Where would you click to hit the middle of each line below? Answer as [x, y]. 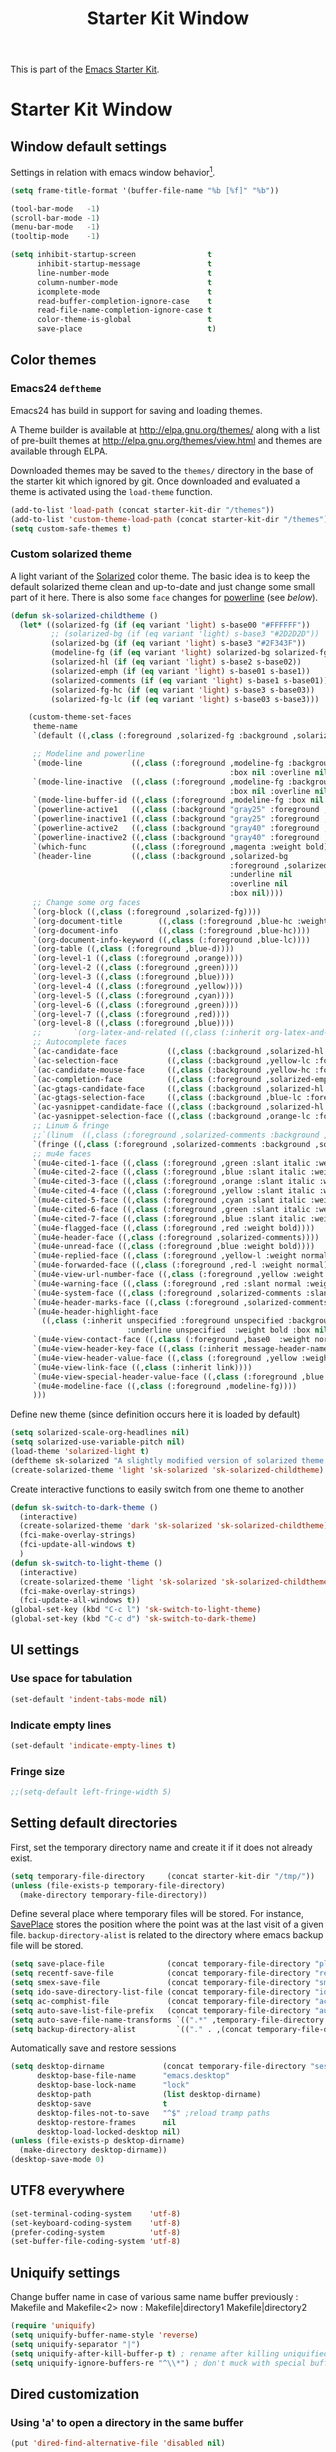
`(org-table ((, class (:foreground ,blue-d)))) [133, 949]
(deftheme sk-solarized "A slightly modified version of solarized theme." [171, 1460]
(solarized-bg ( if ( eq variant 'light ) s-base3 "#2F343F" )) [178, 643]
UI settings [45, 1650]
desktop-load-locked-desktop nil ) [109, 2132]
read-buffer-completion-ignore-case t [124, 301]
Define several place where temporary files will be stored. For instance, [157, 1914]
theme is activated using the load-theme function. [111, 491]
